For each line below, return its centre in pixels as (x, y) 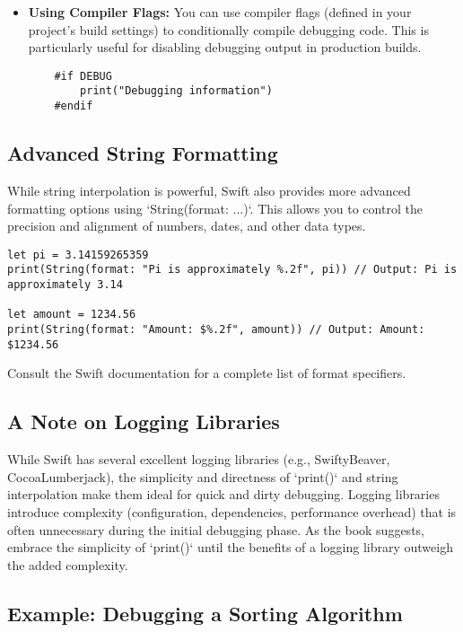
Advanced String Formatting (143, 153)
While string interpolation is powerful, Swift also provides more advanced (209, 190)
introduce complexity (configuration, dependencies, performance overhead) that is (232, 511)
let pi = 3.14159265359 (78, 255)
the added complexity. (68, 564)
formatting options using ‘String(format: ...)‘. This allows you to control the (215, 208)
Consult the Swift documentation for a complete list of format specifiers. (207, 373)
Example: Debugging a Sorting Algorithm (205, 613)
